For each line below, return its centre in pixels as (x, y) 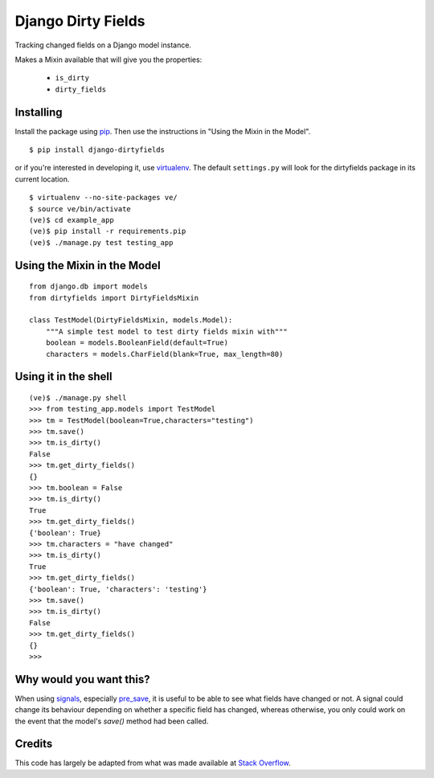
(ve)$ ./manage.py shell (78, 397)
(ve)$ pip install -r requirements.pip (108, 231)
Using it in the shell (63, 377)
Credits (34, 744)
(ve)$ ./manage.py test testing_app (101, 242)
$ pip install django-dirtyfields (97, 150)
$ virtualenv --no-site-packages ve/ (104, 198)
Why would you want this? (82, 679)
